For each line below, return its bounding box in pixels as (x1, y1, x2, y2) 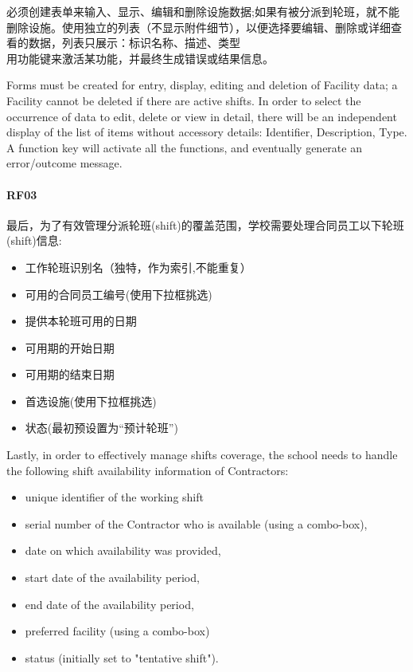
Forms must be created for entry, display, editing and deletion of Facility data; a (6, 77, 398, 93)
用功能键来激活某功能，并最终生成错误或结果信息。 (6, 49, 274, 66)
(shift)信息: (6, 232, 62, 249)
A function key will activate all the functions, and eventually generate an (6, 139, 362, 155)
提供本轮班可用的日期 (25, 312, 137, 329)
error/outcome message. (6, 155, 123, 171)
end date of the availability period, (25, 595, 194, 612)
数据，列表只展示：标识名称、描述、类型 (28, 34, 240, 51)
